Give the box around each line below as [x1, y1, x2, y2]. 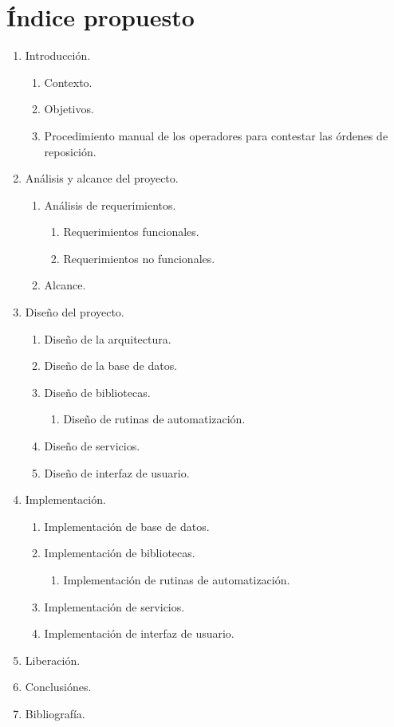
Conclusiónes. [25, 678, 92, 695]
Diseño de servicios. [44, 438, 140, 454]
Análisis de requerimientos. [44, 196, 176, 213]
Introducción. [25, 47, 91, 64]
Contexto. [44, 73, 93, 90]
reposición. [44, 143, 97, 159]
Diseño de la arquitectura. [44, 330, 171, 347]
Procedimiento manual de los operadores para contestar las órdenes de [44, 127, 388, 143]
